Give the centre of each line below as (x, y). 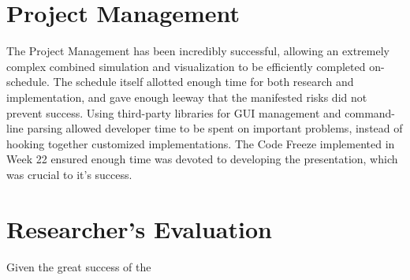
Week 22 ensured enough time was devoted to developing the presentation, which (202, 159)
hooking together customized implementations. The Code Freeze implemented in (201, 143)
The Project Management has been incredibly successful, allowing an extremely (198, 51)
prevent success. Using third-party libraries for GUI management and (174, 112)
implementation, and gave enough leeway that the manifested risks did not (187, 97)
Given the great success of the (79, 266)
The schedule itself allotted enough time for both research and (203, 82)
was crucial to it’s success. (69, 174)
